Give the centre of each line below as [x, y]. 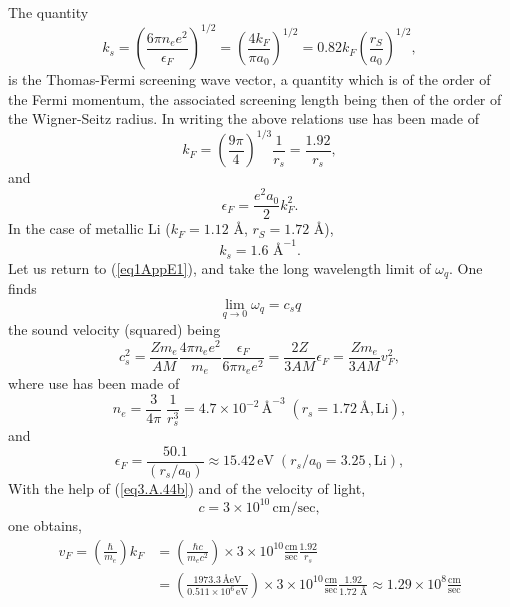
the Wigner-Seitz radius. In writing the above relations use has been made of [244, 118]
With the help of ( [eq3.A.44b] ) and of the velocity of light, [187, 487]
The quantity [48, 12]
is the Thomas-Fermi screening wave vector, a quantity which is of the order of [249, 79]
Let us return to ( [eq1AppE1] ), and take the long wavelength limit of [219, 267]
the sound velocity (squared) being [114, 328]
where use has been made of [94, 383]
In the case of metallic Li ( [89, 228]
